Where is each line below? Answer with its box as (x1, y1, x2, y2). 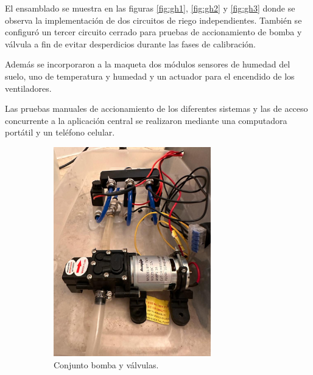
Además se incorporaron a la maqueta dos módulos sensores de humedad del (5, 58, 290, 71)
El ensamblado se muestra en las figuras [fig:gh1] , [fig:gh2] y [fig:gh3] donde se (5, 2, 295, 14)
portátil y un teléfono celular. (5, 126, 115, 139)
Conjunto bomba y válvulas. (54, 358, 159, 371)
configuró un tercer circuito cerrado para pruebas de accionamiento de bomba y (5, 26, 302, 38)
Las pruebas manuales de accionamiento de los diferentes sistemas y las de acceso (5, 102, 308, 115)
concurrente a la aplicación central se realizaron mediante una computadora (5, 114, 287, 126)
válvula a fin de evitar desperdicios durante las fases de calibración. (5, 37, 256, 50)
